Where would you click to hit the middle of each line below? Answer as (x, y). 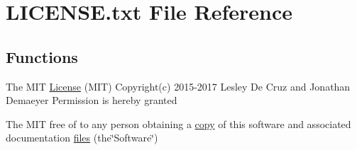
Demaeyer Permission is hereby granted (92, 100)
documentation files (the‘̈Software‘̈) (82, 138)
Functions (42, 56)
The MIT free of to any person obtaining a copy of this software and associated (178, 123)
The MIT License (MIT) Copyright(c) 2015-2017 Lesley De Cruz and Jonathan (178, 86)
